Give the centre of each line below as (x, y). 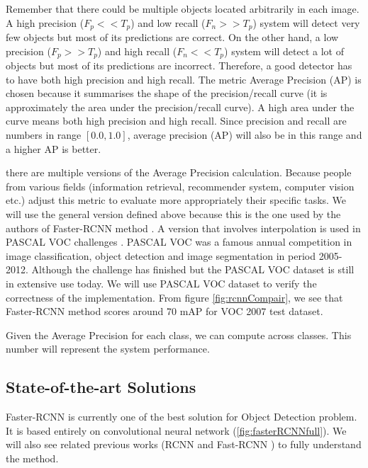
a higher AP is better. (54, 148)
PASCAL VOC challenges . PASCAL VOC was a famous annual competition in (179, 242)
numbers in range (44, 135)
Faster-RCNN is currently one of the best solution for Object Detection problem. (182, 417)
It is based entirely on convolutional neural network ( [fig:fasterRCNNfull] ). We (176, 430)
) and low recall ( (168, 22)
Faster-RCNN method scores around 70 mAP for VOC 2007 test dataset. (165, 311)
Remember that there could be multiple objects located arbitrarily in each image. (183, 8)
